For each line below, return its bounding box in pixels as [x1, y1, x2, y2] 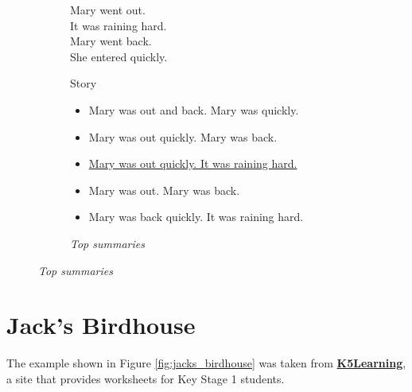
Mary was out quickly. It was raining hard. [88, 155, 297, 172]
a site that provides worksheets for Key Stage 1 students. [6, 370, 285, 386]
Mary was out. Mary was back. [88, 181, 240, 198]
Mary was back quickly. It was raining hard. [88, 208, 304, 225]
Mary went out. [70, 2, 146, 17]
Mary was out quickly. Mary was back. [88, 128, 278, 145]
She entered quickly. [70, 48, 168, 64]
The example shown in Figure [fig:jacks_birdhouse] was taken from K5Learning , [6, 355, 406, 371]
